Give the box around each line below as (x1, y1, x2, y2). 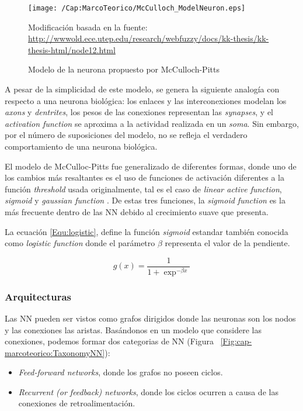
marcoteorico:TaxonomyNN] (5, 346, 105, 358)
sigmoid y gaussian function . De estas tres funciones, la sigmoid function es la (5, 194, 285, 206)
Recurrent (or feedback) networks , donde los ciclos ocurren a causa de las (18, 385, 278, 398)
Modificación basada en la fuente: (28, 20, 148, 33)
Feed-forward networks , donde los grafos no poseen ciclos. (18, 366, 223, 378)
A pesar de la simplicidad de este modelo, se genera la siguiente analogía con (5, 83, 280, 95)
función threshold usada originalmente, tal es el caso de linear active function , (5, 182, 282, 195)
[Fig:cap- (220, 335, 252, 347)
